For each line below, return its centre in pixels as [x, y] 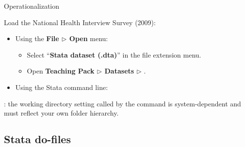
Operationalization [32, 6]
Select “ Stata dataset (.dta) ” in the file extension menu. [114, 54]
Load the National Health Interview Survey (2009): [80, 22]
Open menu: [89, 38]
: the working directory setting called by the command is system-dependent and [122, 103]
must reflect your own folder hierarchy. [61, 113]
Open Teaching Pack [61, 71]
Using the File [37, 38]
